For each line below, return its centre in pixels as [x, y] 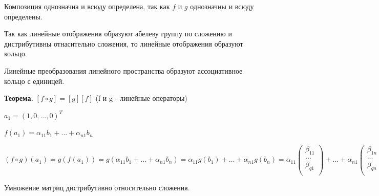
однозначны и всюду [222, 6]
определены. [23, 16]
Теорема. [19, 98]
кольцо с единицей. [34, 81]
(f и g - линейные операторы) [141, 98]
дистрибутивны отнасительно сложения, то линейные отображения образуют [124, 43]
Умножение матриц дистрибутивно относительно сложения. [97, 187]
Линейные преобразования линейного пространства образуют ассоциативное [123, 70]
